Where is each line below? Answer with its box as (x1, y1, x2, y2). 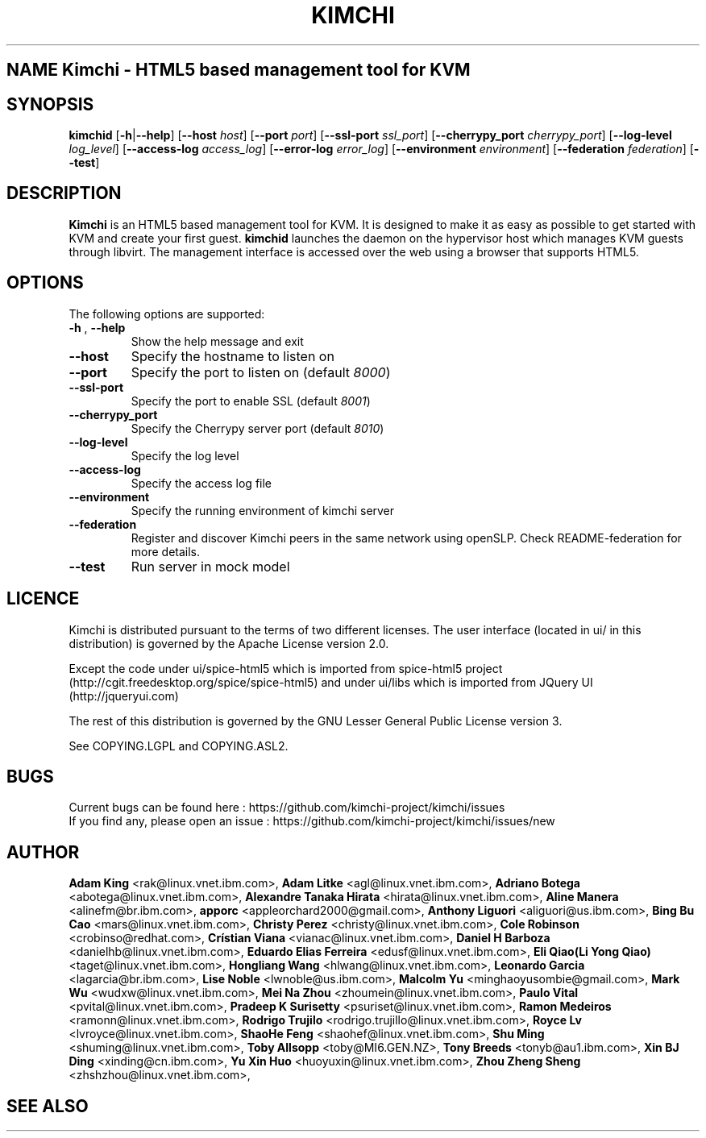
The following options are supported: (69, 306, 265, 321)
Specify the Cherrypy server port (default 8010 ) (131, 421, 384, 435)
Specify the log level (131, 448, 239, 463)
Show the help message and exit (131, 334, 304, 348)
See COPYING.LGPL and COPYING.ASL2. (69, 738, 289, 753)
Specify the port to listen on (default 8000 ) (131, 363, 391, 380)
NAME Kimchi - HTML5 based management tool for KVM (6, 60, 471, 81)
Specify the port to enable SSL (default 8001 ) (131, 393, 371, 408)
